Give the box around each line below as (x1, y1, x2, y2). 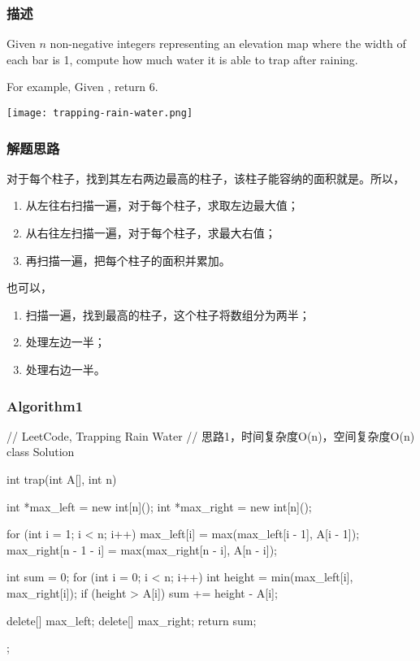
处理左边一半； (25, 333, 106, 350)
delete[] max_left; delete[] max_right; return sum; (6, 611, 257, 628)
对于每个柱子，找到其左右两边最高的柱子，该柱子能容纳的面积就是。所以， (6, 169, 405, 186)
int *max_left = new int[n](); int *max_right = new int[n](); (6, 498, 312, 515)
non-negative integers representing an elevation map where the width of (50, 35, 406, 52)
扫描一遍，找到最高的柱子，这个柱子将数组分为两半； (25, 306, 310, 323)
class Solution (6, 443, 75, 460)
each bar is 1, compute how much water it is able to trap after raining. (6, 50, 358, 67)
